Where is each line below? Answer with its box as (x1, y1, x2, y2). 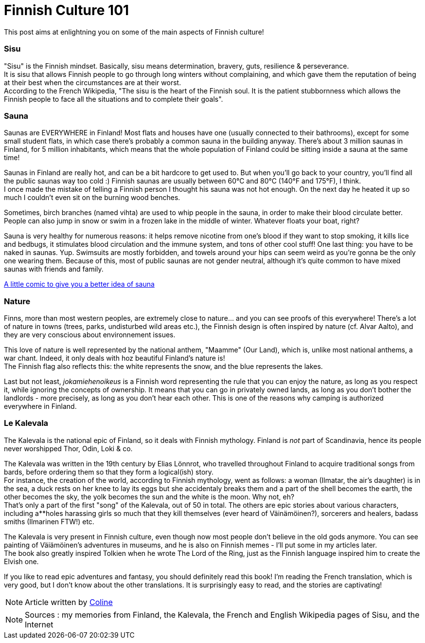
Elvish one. (4, 557, 39, 566)
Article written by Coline (25, 597, 113, 607)
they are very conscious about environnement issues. (4, 331, 176, 339)
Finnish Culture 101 (4, 2, 129, 18)
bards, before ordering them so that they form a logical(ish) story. (4, 467, 214, 476)
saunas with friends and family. (4, 265, 104, 274)
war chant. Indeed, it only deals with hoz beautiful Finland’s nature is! (4, 354, 225, 362)
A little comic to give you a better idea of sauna (4, 280, 155, 289)
